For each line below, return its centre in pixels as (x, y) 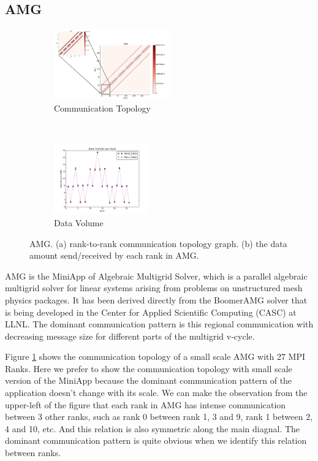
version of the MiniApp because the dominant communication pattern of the (149, 380)
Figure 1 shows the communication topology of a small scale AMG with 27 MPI (155, 356)
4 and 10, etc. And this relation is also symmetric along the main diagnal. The (153, 428)
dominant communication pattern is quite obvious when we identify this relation (156, 440)
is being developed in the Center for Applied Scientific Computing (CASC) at (151, 312)
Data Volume (79, 222)
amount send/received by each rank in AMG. (114, 255)
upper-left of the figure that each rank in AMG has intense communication (146, 404)
